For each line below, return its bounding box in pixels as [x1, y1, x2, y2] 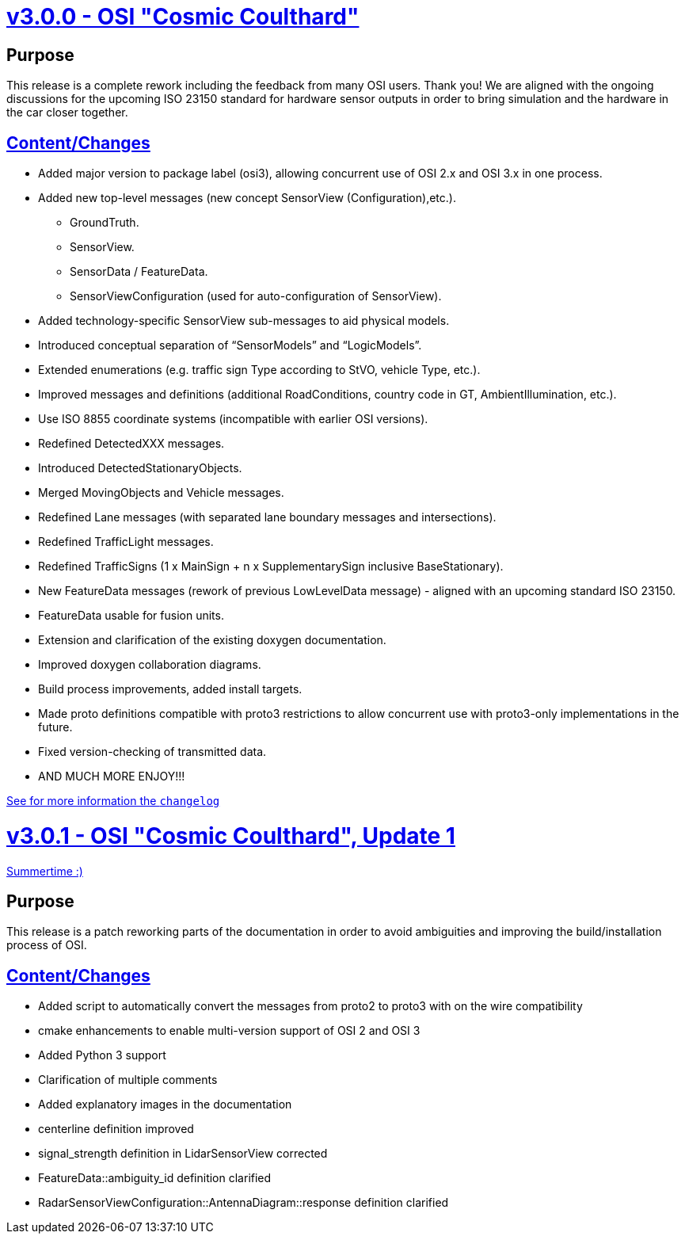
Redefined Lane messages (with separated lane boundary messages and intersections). [38, 510, 497, 525]
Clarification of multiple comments [38, 1073, 218, 1087]
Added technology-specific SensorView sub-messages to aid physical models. [38, 314, 450, 328]
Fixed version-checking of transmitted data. [38, 745, 267, 759]
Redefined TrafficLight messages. [38, 535, 214, 549]
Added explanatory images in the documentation [38, 1097, 292, 1112]
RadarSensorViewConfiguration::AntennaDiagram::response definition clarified [38, 1196, 449, 1210]
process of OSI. [6, 938, 87, 952]
